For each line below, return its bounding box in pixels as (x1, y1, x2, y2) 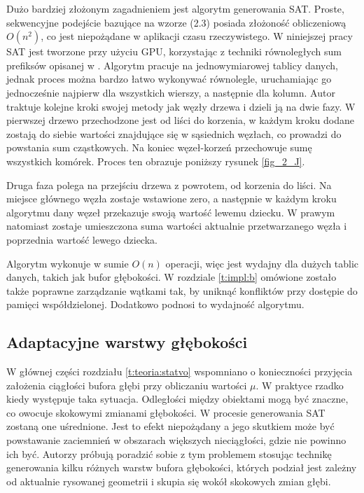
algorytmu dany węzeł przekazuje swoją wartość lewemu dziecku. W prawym (6, 204, 335, 219)
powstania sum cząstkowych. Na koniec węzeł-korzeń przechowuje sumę (6, 140, 312, 155)
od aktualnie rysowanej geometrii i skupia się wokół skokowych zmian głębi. (6, 473, 331, 488)
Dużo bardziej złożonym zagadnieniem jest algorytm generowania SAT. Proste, (6, 1, 344, 15)
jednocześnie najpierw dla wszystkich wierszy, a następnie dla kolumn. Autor (6, 85, 335, 99)
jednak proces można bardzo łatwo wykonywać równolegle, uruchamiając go (6, 71, 332, 86)
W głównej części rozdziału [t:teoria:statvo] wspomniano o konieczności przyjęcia (6, 364, 353, 379)
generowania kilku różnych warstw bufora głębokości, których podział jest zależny (6, 460, 357, 475)
